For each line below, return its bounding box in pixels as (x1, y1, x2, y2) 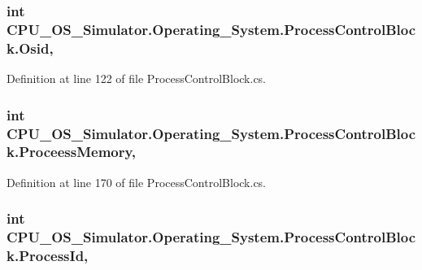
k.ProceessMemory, (7, 142, 137, 162)
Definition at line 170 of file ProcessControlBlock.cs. (7, 173, 267, 190)
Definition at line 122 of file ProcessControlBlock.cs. (7, 70, 267, 87)
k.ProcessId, (7, 246, 89, 266)
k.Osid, (7, 37, 54, 58)
